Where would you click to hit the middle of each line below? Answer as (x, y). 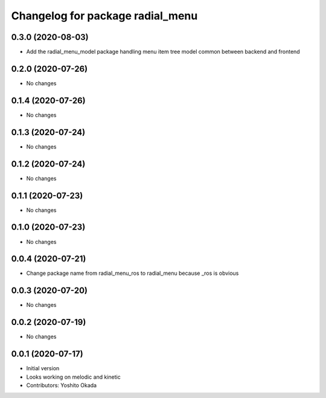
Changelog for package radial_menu (104, 16)
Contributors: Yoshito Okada (61, 385)
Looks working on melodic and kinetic (73, 377)
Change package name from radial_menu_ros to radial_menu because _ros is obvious (133, 273)
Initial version (43, 368)
